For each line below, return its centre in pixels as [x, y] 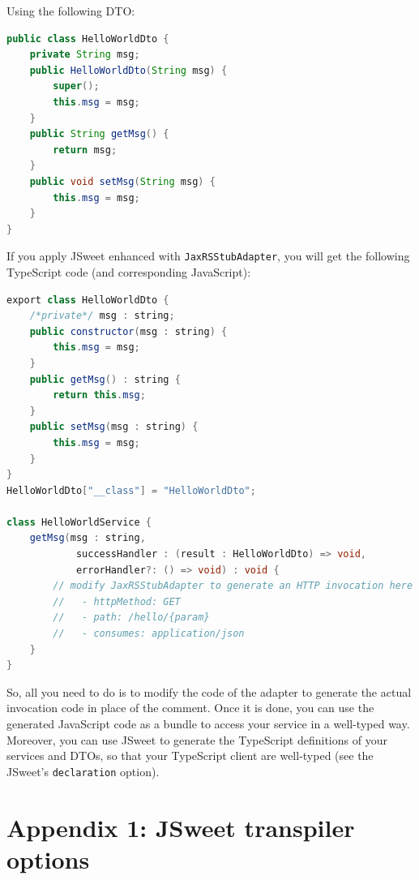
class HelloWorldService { [79, 522]
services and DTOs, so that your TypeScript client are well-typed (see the [190, 756]
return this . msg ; [99, 395]
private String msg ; [85, 55]
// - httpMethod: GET [117, 601]
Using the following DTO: [71, 11]
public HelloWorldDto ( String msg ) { [128, 70]
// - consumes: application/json [149, 634]
